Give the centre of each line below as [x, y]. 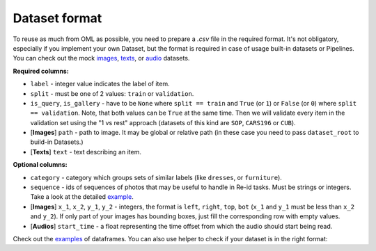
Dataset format [57, 18]
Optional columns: [40, 165]
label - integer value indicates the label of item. [100, 84]
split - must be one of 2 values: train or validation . [112, 93]
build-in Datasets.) [57, 142]
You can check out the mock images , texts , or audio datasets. [101, 58]
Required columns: [41, 71]
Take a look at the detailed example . [82, 197]
